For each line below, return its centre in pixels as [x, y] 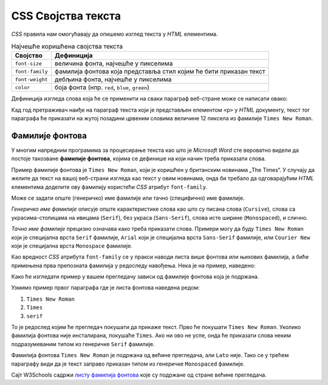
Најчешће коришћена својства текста [67, 47]
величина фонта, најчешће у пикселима [114, 64]
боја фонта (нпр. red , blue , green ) [102, 87]
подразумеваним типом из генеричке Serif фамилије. [83, 344]
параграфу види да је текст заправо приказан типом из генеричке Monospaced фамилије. [128, 364]
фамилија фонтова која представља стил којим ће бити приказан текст [160, 72]
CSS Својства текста [66, 16]
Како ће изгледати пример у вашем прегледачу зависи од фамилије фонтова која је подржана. [135, 277]
